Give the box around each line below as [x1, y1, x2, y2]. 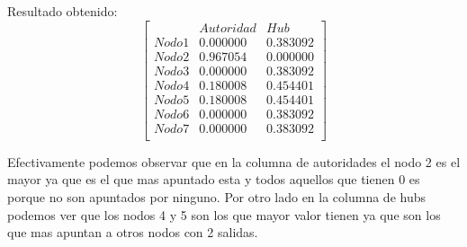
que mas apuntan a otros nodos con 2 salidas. [7, 223, 258, 242]
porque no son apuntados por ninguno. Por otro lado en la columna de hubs [7, 188, 426, 207]
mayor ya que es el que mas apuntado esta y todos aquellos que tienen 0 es [7, 170, 420, 189]
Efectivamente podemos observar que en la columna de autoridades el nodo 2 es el [7, 152, 461, 171]
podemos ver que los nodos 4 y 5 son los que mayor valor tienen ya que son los [7, 205, 441, 224]
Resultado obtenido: [7, 2, 118, 20]
